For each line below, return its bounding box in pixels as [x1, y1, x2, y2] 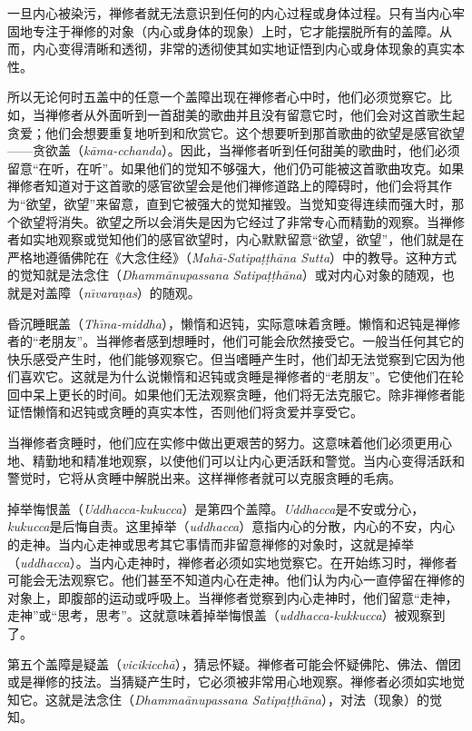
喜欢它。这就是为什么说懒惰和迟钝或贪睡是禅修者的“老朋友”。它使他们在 [19, 367, 452, 386]
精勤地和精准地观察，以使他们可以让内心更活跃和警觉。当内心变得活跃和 [32, 450, 465, 469]
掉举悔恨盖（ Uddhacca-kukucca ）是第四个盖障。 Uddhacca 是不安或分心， [7, 499, 425, 518]
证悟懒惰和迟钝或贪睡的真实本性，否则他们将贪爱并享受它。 [7, 402, 363, 421]
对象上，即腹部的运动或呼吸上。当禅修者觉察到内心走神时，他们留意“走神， [7, 588, 458, 607]
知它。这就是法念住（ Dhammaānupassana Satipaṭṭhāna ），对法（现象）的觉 [7, 689, 442, 708]
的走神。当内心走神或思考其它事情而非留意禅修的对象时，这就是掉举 [7, 535, 414, 554]
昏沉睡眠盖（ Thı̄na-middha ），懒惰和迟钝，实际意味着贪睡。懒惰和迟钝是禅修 [7, 313, 460, 332]
